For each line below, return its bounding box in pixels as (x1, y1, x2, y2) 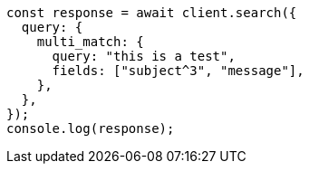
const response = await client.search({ (6, 5, 297, 20)
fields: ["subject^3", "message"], (52, 63, 304, 78)
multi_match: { (36, 34, 144, 49)
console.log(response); (6, 121, 175, 136)
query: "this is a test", (52, 49, 236, 63)
